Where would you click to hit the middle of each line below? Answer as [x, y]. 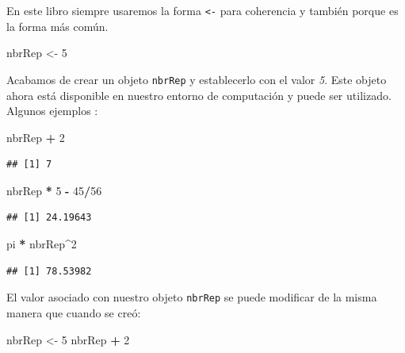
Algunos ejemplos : [52, 111]
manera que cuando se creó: [74, 312]
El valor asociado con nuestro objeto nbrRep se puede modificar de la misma [192, 297]
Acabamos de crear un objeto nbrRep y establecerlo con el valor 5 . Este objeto [197, 79]
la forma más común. [57, 26]
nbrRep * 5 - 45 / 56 [54, 190]
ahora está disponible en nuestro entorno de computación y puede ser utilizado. [199, 95]
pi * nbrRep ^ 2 [42, 244]
